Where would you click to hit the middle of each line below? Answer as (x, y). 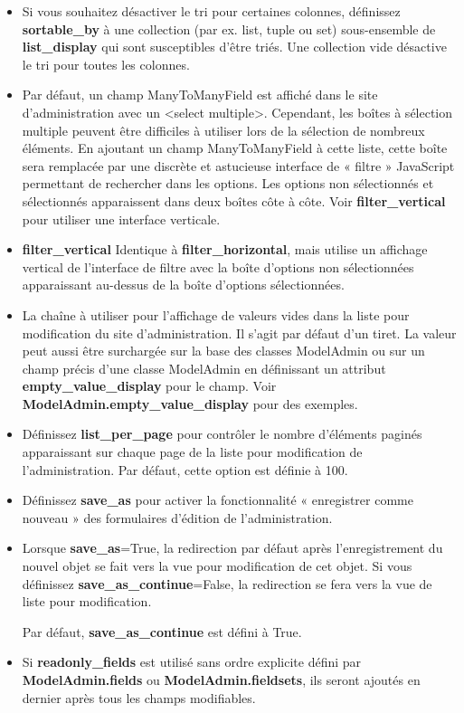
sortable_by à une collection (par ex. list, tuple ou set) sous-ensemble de (229, 29)
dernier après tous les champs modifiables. (139, 697)
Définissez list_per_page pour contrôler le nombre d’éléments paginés (222, 434)
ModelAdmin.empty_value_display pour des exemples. (190, 403)
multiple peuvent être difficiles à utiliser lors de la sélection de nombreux (223, 130)
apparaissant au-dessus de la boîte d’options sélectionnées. (183, 285)
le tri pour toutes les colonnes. (106, 64)
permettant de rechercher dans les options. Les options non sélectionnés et (228, 183)
